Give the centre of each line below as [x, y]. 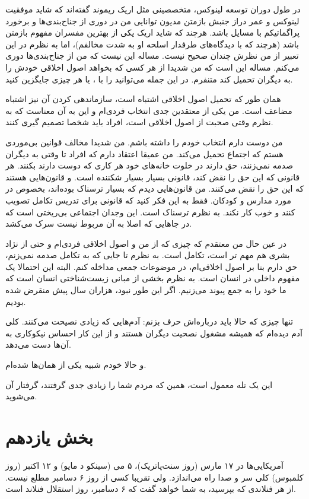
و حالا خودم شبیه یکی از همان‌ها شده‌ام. [76, 365]
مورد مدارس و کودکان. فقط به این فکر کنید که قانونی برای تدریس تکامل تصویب [149, 200]
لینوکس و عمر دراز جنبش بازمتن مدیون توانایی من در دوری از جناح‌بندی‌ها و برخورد [152, 20]
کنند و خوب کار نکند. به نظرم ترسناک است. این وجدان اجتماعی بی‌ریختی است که [150, 212]
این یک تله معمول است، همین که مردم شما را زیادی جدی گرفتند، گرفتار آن [139, 384]
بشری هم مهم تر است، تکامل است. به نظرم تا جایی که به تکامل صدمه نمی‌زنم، [148, 255]
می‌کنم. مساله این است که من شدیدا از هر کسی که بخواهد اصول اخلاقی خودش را [152, 67]
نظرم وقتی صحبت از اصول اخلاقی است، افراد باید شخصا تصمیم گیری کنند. [139, 122]
